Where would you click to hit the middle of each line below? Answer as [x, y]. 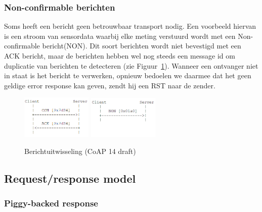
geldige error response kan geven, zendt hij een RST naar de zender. [110, 85]
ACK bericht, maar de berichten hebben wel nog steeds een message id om [120, 56]
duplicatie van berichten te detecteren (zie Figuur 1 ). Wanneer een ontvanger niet [131, 65]
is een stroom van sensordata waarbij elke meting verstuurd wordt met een [120, 36]
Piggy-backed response [51, 203]
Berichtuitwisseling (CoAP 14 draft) [80, 151]
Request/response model [70, 178]
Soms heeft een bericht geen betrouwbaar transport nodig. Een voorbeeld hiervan [130, 26]
